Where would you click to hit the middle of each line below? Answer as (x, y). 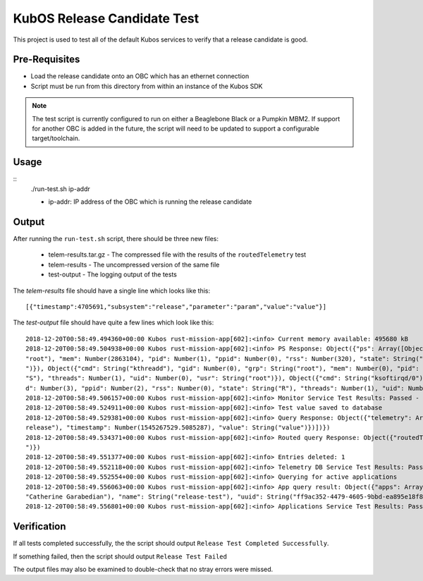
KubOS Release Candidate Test (106, 18)
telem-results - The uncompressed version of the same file (134, 264)
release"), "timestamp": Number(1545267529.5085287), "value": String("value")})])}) (178, 428)
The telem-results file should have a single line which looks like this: (112, 290)
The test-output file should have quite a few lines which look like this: (114, 323)
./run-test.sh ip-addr (61, 189)
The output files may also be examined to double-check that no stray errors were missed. (143, 569)
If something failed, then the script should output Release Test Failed (120, 556)
